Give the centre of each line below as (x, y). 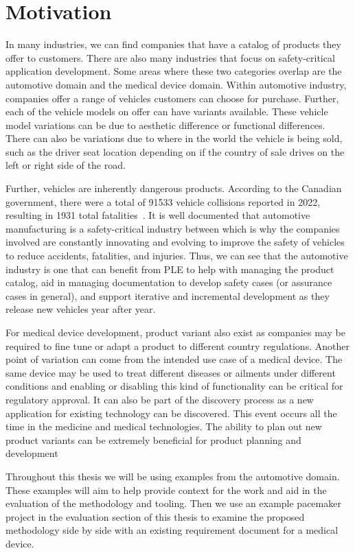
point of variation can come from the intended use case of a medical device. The (174, 359)
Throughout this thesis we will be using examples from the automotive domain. (173, 476)
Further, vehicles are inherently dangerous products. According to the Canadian (174, 188)
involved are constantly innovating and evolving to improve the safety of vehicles (175, 242)
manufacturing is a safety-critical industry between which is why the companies (173, 228)
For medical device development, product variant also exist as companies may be (175, 332)
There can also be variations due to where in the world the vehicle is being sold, (174, 138)
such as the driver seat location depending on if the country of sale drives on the (175, 151)
